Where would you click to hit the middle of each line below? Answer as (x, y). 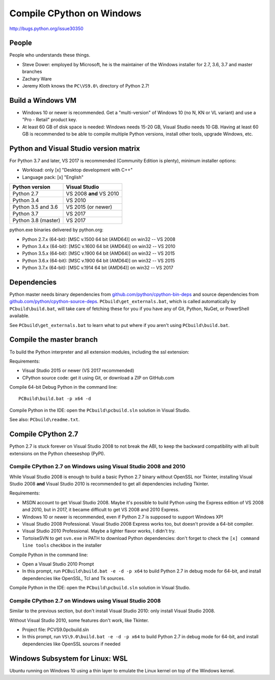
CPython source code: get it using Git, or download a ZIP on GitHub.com (98, 377)
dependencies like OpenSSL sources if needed (71, 644)
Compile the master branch (53, 339)
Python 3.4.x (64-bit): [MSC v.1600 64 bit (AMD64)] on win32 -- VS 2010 (99, 246)
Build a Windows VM (43, 100)
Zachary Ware (37, 78)
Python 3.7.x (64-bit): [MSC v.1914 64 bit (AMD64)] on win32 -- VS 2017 (98, 268)
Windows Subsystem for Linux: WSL (68, 658)
